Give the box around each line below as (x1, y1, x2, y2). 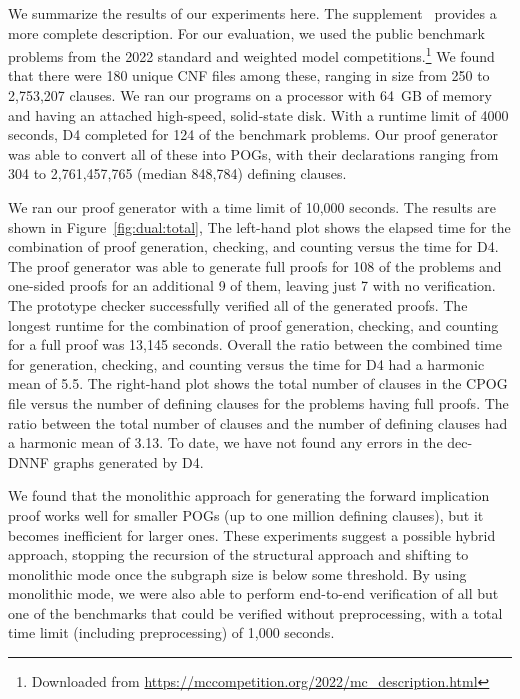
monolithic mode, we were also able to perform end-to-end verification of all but (8, 583, 499, 604)
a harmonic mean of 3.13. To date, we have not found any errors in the (8, 432, 443, 453)
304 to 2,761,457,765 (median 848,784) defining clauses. (8, 163, 347, 184)
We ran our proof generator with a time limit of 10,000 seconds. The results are (8, 197, 496, 217)
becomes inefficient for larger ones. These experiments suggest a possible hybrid (8, 524, 496, 545)
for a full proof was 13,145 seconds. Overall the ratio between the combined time (8, 334, 502, 355)
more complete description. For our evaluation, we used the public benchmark (8, 22, 485, 43)
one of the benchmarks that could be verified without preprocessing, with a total (8, 602, 503, 623)
